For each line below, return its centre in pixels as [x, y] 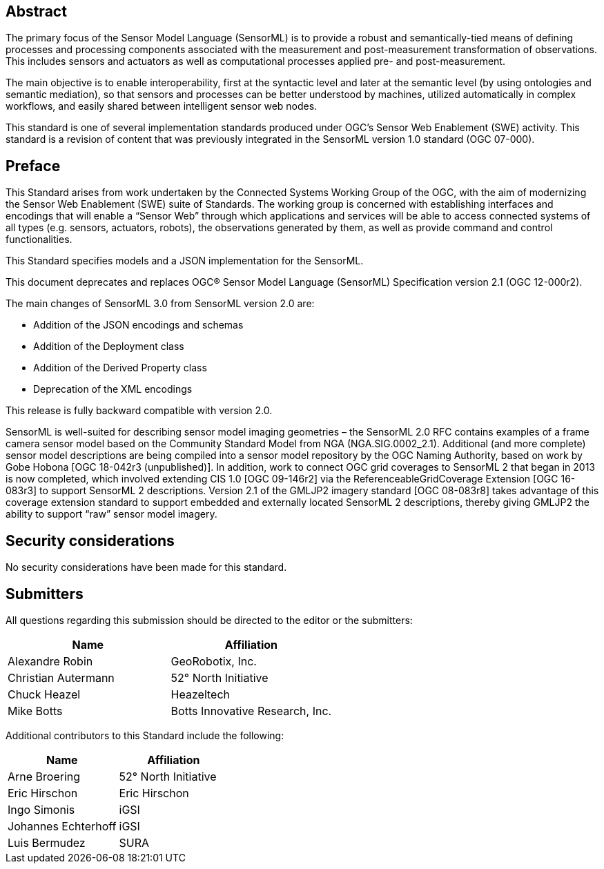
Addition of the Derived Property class [120, 368]
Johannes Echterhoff [62, 826]
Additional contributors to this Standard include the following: [145, 735]
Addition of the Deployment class [109, 346]
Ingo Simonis [41, 809]
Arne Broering [44, 776]
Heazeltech [200, 694]
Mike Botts [35, 711]
